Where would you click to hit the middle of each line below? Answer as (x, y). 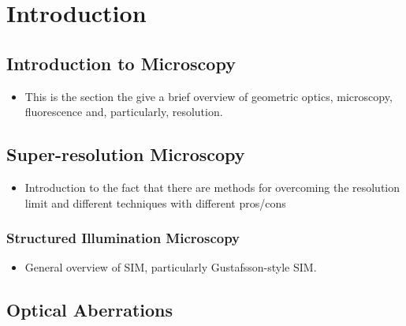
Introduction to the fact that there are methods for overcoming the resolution (212, 187)
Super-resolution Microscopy (126, 154)
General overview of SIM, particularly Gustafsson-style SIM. (171, 267)
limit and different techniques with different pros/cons (155, 202)
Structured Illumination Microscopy (123, 238)
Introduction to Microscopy (121, 63)
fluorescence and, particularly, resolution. (124, 112)
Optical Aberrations (90, 310)
